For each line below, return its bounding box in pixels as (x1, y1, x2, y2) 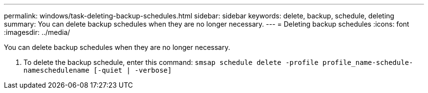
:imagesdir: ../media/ (4, 28, 70, 36)
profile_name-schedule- (322, 59, 413, 66)
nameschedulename (23, 66, 89, 74)
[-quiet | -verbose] (93, 66, 172, 74)
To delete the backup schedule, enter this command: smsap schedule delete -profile (23, 58, 319, 66)
